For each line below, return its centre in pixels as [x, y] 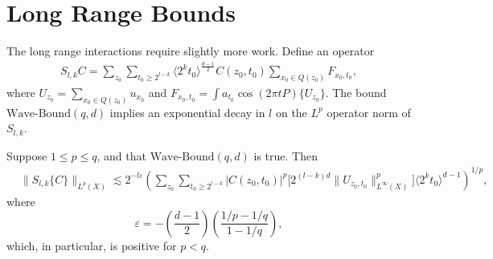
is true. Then [286, 155]
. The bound [356, 92]
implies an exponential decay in [187, 112]
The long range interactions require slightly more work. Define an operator [191, 51]
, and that [121, 155]
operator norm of [369, 112]
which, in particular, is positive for [92, 245]
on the [291, 112]
